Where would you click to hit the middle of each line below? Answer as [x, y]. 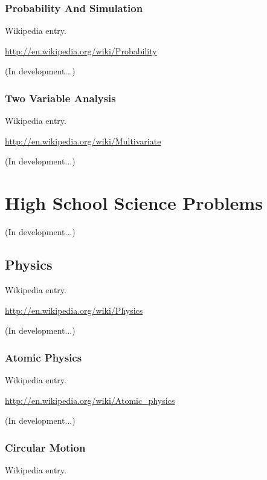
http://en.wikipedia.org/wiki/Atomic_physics [90, 400]
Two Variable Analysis [60, 98]
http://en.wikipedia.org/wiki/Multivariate [83, 141]
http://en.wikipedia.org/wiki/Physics [74, 310]
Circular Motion [45, 447]
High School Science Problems [134, 203]
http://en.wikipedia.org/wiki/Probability [81, 50]
